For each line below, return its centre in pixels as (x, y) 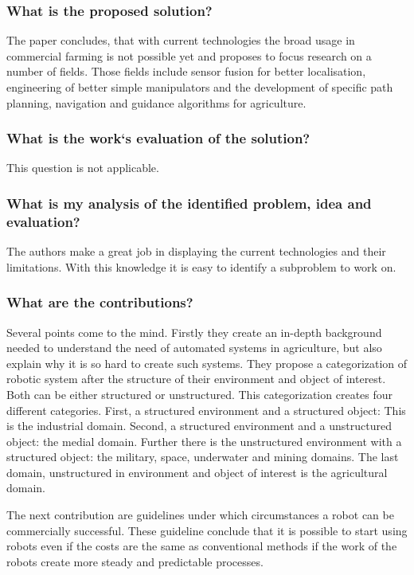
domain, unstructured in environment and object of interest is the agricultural (197, 472)
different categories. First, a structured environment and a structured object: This (206, 410)
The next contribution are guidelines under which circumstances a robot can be (200, 515)
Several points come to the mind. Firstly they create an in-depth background (194, 332)
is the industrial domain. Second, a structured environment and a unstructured (199, 426)
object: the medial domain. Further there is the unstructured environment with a (204, 441)
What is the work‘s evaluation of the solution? (158, 138)
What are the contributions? (100, 302)
